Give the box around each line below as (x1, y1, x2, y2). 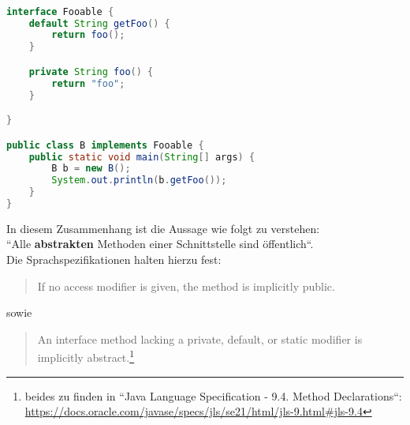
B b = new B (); (51, 163, 131, 175)
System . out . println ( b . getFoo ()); (51, 175, 227, 186)
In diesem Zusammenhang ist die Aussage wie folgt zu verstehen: (6, 220, 320, 236)
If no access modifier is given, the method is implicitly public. (37, 277, 335, 294)
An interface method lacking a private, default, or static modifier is (37, 330, 363, 347)
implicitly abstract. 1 (37, 347, 135, 366)
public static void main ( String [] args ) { (28, 151, 255, 163)
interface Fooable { (6, 6, 114, 17)
